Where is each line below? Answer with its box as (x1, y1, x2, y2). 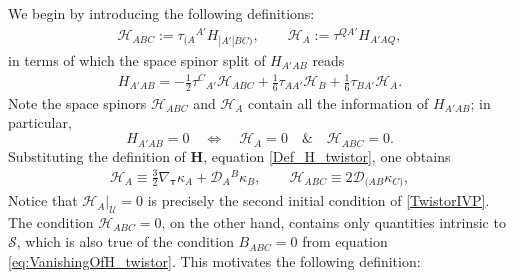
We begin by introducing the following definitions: (8, 3, 315, 23)
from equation (302, 231, 388, 252)
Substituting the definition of (8, 145, 186, 166)
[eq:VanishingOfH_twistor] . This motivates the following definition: (8, 251, 421, 272)
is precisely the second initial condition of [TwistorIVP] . (147, 190, 490, 211)
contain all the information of (248, 92, 429, 113)
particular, (8, 112, 72, 133)
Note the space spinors (8, 92, 147, 113)
